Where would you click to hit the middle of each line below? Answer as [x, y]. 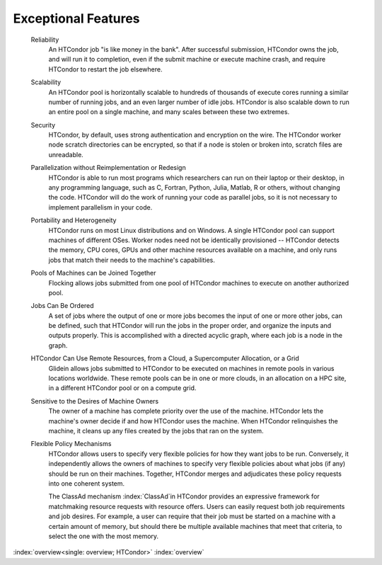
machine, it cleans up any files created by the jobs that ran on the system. [156, 431]
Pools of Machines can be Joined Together [93, 273]
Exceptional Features [77, 18]
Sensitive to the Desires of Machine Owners [95, 401]
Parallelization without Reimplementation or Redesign [109, 168]
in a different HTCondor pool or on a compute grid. [122, 388]
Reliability [45, 40]
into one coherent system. [87, 483]
